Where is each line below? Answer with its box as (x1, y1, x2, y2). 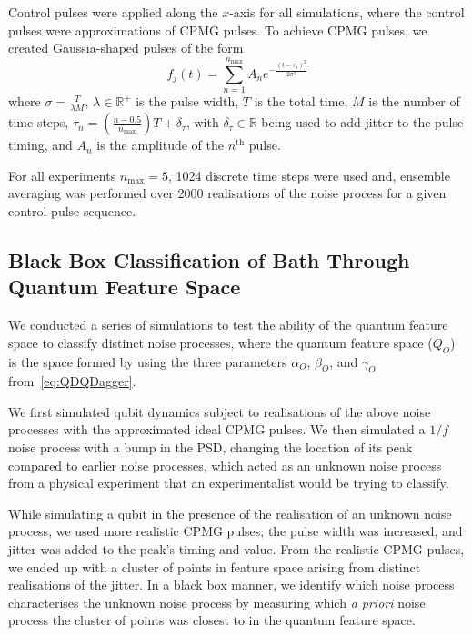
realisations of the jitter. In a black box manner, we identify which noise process (8, 575, 455, 594)
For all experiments (8, 165, 116, 184)
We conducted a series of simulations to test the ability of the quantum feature (8, 315, 448, 334)
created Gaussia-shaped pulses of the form (8, 38, 244, 57)
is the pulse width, (136, 92, 239, 111)
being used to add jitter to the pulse (261, 113, 464, 132)
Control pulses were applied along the (8, 3, 218, 21)
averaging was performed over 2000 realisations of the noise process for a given (8, 184, 447, 203)
